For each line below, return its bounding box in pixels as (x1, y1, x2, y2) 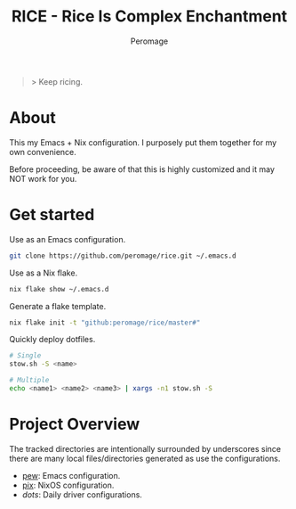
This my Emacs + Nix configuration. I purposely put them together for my (9, 136, 277, 148)
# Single (9, 351, 42, 360)
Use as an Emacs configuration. (9, 234, 126, 244)
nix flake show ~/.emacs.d (9, 284, 109, 293)
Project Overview (9, 415, 140, 434)
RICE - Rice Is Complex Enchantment (11, 6, 288, 27)
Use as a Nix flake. (9, 267, 78, 278)
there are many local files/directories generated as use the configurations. (9, 453, 281, 464)
